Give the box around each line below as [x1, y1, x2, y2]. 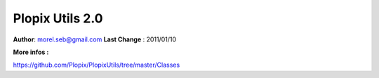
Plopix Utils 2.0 [13, 11, 103, 26]
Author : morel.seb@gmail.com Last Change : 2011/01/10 [13, 35, 177, 44]
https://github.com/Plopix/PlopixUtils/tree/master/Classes [13, 60, 180, 70]
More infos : [13, 48, 49, 56]
